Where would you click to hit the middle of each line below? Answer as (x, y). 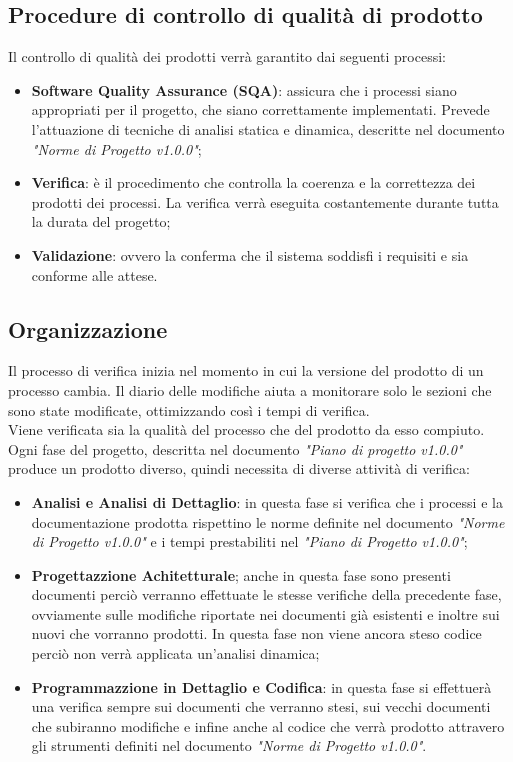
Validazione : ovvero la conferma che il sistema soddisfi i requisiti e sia (250, 254)
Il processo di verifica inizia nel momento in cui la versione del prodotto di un (246, 370)
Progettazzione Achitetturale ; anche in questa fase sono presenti (241, 574)
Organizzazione (88, 328)
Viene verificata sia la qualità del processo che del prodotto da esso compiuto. (246, 429)
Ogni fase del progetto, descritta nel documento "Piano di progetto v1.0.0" (235, 448)
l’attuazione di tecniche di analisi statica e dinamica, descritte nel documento (268, 128)
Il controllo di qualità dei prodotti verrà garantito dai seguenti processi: (227, 56)
